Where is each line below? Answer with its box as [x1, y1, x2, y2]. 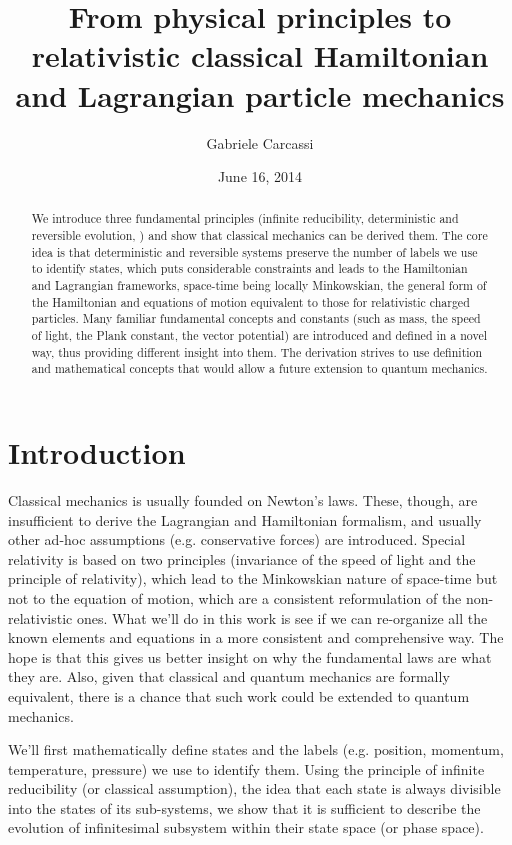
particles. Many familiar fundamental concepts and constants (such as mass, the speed [31, 310, 481, 327]
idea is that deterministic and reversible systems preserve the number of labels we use [31, 243, 478, 260]
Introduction [8, 432, 186, 473]
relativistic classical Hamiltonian [31, 35, 489, 76]
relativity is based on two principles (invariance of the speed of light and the [8, 548, 476, 569]
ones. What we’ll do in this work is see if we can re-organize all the [76, 607, 488, 628]
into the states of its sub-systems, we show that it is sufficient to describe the [8, 797, 481, 818]
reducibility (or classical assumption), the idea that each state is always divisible [8, 778, 501, 799]
